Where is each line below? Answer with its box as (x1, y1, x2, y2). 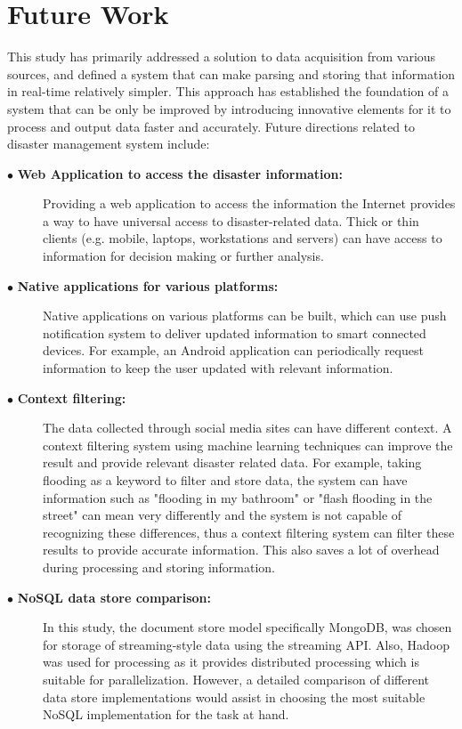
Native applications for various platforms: (17, 276, 279, 295)
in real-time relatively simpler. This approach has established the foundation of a (7, 82, 450, 101)
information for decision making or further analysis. (43, 247, 324, 265)
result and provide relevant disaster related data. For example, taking (43, 453, 422, 472)
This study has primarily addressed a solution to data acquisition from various (7, 47, 436, 66)
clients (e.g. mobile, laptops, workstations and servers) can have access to (43, 229, 442, 247)
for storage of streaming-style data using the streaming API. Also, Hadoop (43, 635, 450, 653)
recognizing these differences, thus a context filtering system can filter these (43, 522, 455, 541)
